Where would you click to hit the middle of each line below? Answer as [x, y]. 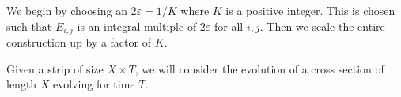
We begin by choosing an [67, 10]
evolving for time [94, 84]
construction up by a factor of [79, 42]
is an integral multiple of [137, 26]
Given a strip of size [55, 68]
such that [29, 26]
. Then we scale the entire [322, 26]
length [22, 84]
